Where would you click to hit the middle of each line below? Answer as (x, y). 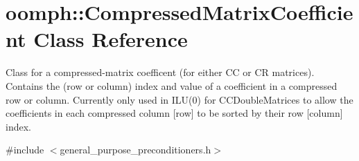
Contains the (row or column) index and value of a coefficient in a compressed (172, 85)
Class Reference (111, 39)
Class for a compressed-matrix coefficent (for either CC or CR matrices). (160, 72)
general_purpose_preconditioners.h (135, 150)
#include (25, 150)
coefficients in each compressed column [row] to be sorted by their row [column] (174, 113)
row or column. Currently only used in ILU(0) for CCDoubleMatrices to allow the (179, 99)
